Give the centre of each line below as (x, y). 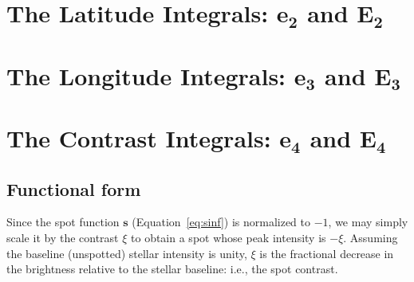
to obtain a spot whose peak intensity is (229, 237)
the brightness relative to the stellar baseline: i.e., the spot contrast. (172, 269)
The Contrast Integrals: (139, 137)
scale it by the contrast (63, 237)
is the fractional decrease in (327, 253)
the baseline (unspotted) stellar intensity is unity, (127, 253)
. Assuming (371, 237)
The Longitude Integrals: (146, 75)
